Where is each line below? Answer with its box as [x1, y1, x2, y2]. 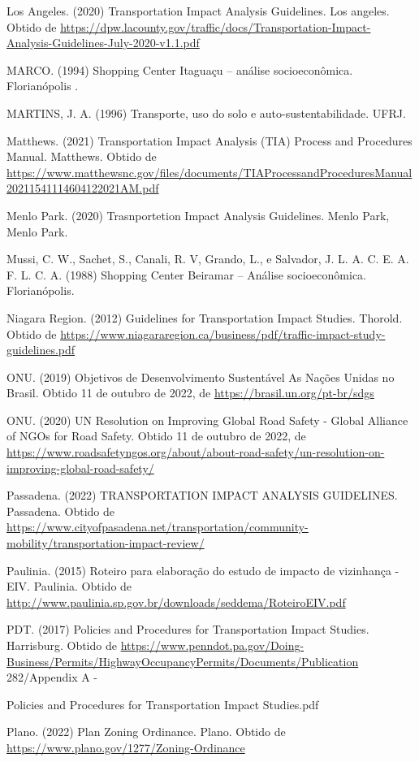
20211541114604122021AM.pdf [6, 180, 159, 197]
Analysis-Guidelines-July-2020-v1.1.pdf [6, 34, 200, 51]
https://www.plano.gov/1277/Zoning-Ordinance [6, 738, 245, 756]
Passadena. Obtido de [6, 502, 114, 519]
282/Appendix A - [6, 669, 98, 686]
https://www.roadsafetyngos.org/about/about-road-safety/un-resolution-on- [6, 444, 385, 461]
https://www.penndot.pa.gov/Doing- [120, 637, 305, 653]
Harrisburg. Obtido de [6, 637, 117, 653]
